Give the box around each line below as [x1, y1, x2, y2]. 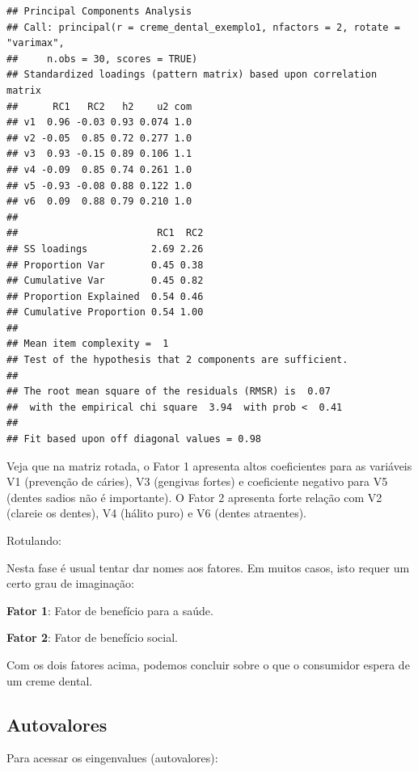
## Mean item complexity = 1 [6, 338, 169, 350]
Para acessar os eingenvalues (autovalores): [6, 749, 218, 766]
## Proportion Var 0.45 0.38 [6, 259, 204, 271]
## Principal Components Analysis [6, 6, 192, 17]
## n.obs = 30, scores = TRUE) [6, 53, 198, 65]
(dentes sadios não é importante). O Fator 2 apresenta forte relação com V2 [6, 488, 382, 505]
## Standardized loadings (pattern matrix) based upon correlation [6, 69, 378, 81]
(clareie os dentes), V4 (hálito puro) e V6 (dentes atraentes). [6, 504, 306, 521]
